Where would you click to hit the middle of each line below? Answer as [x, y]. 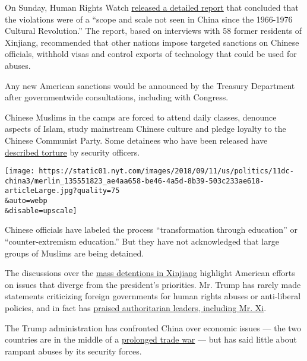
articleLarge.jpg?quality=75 [62, 191]
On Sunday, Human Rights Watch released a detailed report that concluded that [152, 7]
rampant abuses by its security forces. [73, 351]
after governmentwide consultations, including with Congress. [117, 97]
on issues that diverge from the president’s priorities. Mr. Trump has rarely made [153, 284]
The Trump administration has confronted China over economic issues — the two [153, 327]
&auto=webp [26, 201]
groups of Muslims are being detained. [75, 253]
